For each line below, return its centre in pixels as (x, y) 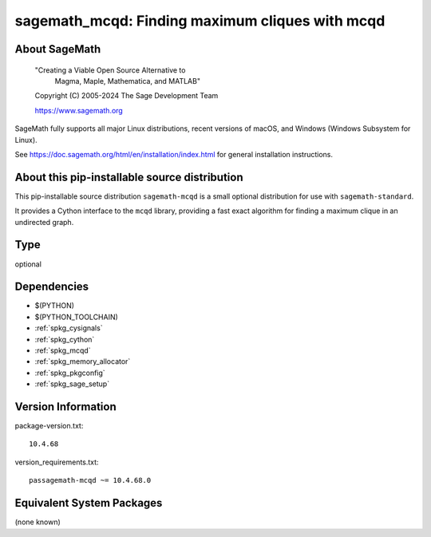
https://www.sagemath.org (79, 110)
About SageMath (58, 49)
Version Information (65, 407)
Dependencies (52, 287)
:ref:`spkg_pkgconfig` (70, 373)
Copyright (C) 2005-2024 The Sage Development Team (127, 96)
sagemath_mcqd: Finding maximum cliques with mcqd (200, 21)
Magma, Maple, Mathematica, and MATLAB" (128, 81)
